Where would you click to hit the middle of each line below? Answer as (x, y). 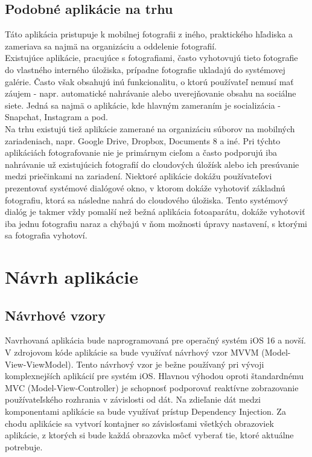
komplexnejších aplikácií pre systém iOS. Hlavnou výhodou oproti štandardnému (154, 376)
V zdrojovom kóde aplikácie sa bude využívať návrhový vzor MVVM (132, 352)
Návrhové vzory (55, 315)
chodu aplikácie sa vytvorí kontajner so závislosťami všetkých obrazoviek (139, 423)
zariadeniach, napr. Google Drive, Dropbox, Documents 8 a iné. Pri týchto (143, 140)
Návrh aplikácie (72, 277)
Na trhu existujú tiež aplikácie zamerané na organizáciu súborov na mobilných (150, 128)
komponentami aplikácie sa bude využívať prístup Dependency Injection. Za (145, 411)
